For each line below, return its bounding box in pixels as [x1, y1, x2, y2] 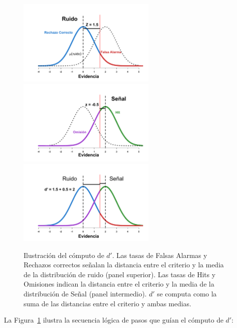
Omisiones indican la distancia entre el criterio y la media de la [24, 279, 214, 289]
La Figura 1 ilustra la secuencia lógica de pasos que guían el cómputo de [4, 315, 224, 325]
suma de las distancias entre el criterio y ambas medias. [24, 298, 191, 308]
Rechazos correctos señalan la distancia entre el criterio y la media [24, 259, 224, 270]
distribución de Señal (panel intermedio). [24, 288, 147, 298]
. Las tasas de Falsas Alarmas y [112, 250, 207, 260]
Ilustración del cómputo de [24, 250, 104, 260]
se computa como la [157, 288, 217, 298]
